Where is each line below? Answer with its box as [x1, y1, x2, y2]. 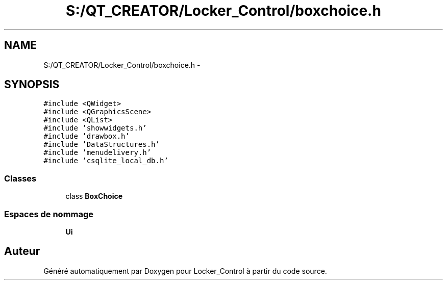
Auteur [4, 245, 40, 258]
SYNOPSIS [4, 78, 60, 91]
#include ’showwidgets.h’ [43, 124, 147, 133]
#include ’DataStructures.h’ [43, 140, 160, 149]
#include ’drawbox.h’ [43, 132, 130, 141]
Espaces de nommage [4, 209, 94, 219]
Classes [4, 173, 37, 184]
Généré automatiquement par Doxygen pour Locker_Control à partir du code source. [43, 266, 327, 275]
